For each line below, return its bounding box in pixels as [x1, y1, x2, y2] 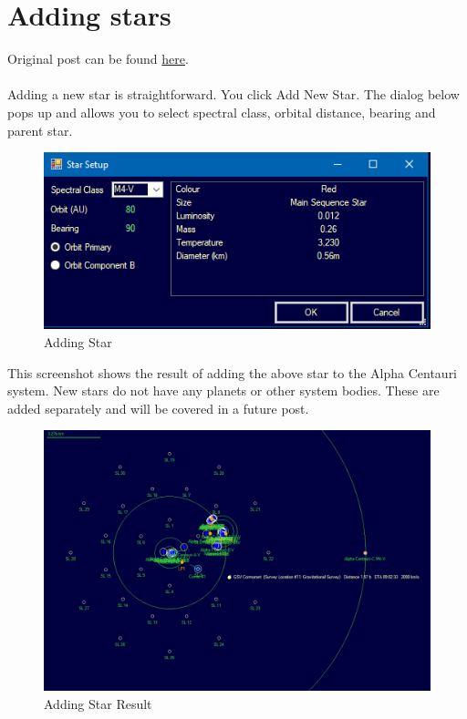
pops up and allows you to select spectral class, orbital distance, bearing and [7, 102, 436, 121]
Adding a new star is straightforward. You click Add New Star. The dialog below [7, 85, 460, 104]
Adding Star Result [44, 693, 152, 713]
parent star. [7, 120, 73, 139]
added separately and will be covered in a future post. [7, 398, 309, 417]
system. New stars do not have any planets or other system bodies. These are [7, 381, 440, 400]
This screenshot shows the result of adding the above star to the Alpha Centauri [7, 363, 458, 382]
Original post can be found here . [7, 49, 189, 68]
